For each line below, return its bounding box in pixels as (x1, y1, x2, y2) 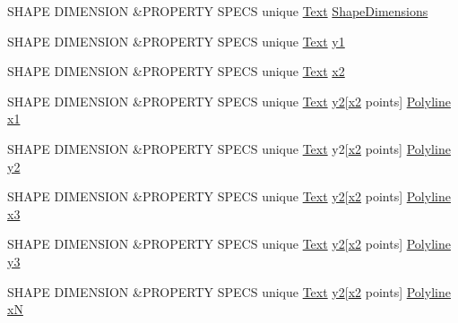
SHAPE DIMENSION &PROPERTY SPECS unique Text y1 (7, 31, 345, 50)
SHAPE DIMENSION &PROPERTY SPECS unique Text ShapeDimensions (7, 2, 428, 20)
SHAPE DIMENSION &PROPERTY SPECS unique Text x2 (7, 62, 345, 81)
